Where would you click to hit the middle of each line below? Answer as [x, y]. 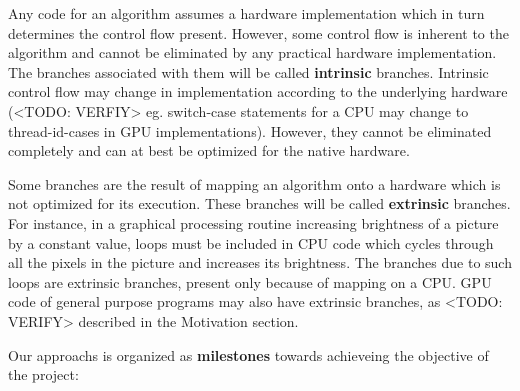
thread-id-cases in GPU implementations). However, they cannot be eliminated [250, 130]
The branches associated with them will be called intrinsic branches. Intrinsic [248, 71]
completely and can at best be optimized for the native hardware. [209, 150]
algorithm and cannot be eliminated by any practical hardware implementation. [252, 52]
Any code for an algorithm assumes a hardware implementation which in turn [246, 13]
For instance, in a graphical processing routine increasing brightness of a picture [253, 222]
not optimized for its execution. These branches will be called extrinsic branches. [259, 203]
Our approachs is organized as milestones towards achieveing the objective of [248, 354]
